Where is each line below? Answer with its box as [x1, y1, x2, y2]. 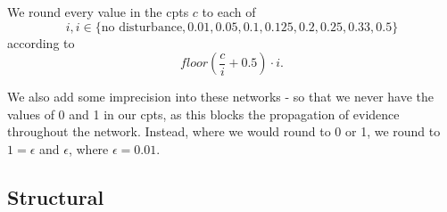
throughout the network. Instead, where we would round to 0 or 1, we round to [7, 122, 441, 141]
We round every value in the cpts [7, 3, 189, 20]
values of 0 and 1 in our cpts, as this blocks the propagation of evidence [7, 104, 400, 123]
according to [7, 33, 75, 52]
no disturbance [101, 20, 183, 34]
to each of [202, 3, 256, 20]
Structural [7, 183, 104, 210]
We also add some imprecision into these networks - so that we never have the [7, 87, 435, 106]
